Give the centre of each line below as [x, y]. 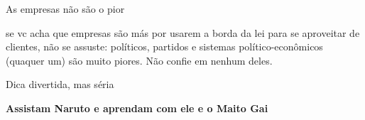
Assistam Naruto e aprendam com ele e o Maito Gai [137, 108]
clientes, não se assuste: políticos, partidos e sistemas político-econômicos [164, 47]
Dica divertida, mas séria [60, 84]
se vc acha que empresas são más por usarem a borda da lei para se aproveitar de [183, 32]
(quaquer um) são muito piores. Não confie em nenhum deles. [139, 60]
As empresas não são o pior [65, 9]
